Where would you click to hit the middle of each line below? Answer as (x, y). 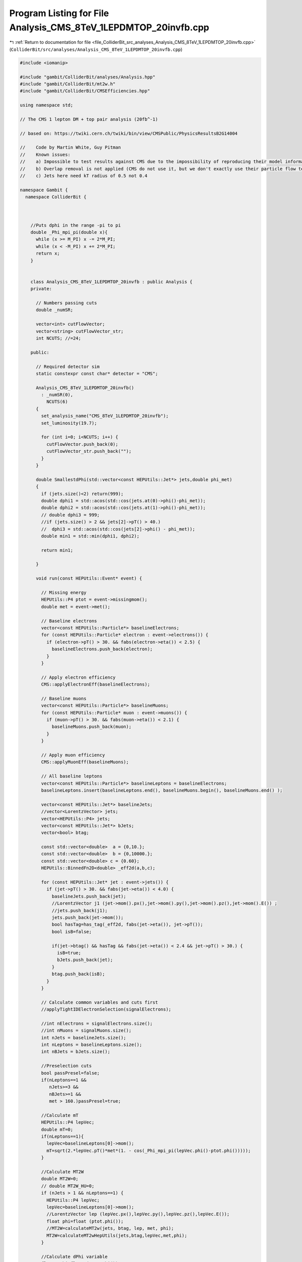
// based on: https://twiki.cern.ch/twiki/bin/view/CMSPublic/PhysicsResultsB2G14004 (129, 133)
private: (41, 289)
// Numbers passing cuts (67, 303)
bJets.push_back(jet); (85, 960)
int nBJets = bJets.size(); (76, 1052)
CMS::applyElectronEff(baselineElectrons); (96, 685)
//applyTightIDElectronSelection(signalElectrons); (106, 1009)
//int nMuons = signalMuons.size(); (86, 1031)
